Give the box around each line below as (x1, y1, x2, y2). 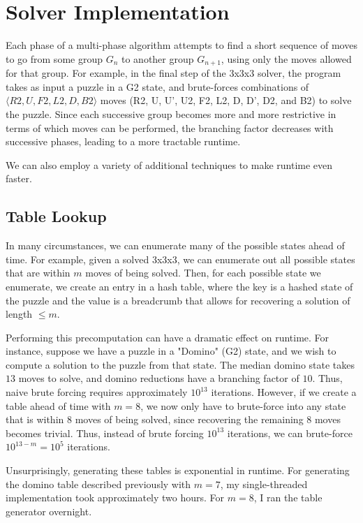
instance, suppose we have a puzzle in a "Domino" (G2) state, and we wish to (6, 344, 336, 358)
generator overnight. (6, 503, 92, 518)
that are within (6, 265, 71, 280)
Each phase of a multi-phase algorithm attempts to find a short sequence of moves (6, 38, 357, 52)
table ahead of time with (6, 398, 111, 413)
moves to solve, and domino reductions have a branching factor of (18, 371, 299, 385)
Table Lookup (6, 205, 107, 227)
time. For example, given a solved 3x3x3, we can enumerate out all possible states (6, 251, 355, 266)
